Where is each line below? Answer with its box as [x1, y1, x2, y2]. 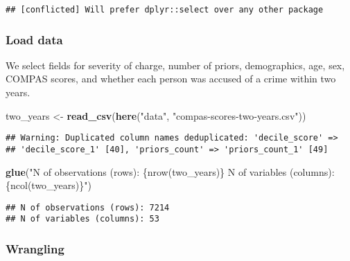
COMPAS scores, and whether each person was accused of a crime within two [6, 71, 336, 86]
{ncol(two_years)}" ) [6, 178, 91, 192]
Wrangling [6, 240, 64, 257]
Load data [6, 30, 63, 48]
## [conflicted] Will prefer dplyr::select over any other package [6, 5, 324, 15]
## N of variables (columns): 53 [6, 214, 159, 224]
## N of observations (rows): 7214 [6, 202, 170, 213]
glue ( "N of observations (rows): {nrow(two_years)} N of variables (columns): [6, 164, 335, 179]
